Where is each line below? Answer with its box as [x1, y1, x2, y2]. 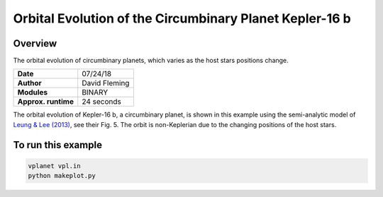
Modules [17, 88, 48, 97]
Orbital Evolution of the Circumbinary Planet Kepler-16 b [13, 11, 351, 26]
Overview [13, 37, 57, 49]
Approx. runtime [17, 97, 74, 107]
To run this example [13, 138, 103, 151]
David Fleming [82, 78, 130, 88]
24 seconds [82, 97, 122, 107]
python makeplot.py [28, 172, 96, 180]
